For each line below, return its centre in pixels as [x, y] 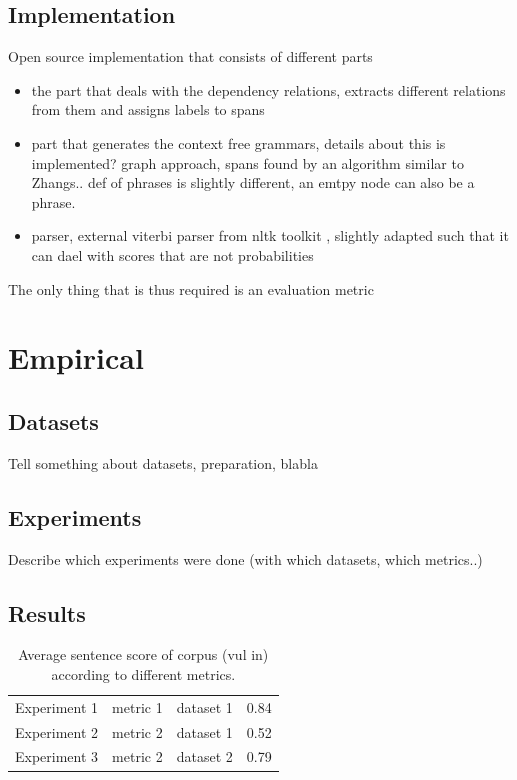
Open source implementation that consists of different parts [190, 56]
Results [47, 612]
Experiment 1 [57, 706]
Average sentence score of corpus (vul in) [143, 654]
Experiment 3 [57, 756]
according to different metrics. [143, 673]
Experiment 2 [57, 731]
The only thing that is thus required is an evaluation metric [191, 288]
